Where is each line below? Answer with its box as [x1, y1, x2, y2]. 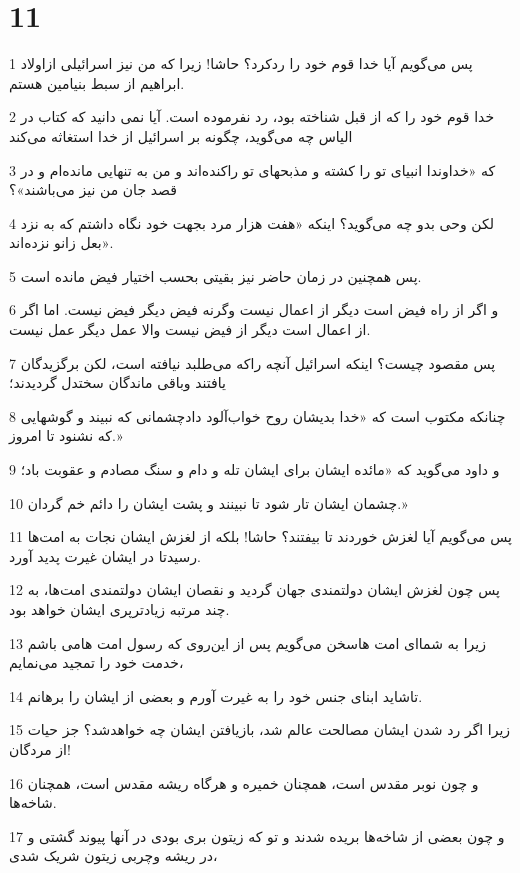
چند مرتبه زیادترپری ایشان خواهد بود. [9, 599, 230, 619]
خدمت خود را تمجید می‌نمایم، [9, 652, 184, 673]
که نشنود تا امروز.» [9, 425, 123, 446]
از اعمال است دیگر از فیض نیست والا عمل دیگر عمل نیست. [9, 319, 371, 340]
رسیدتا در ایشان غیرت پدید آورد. [9, 545, 201, 566]
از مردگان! [9, 738, 71, 759]
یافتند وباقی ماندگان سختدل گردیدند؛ [9, 372, 226, 393]
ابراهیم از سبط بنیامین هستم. [9, 72, 185, 93]
